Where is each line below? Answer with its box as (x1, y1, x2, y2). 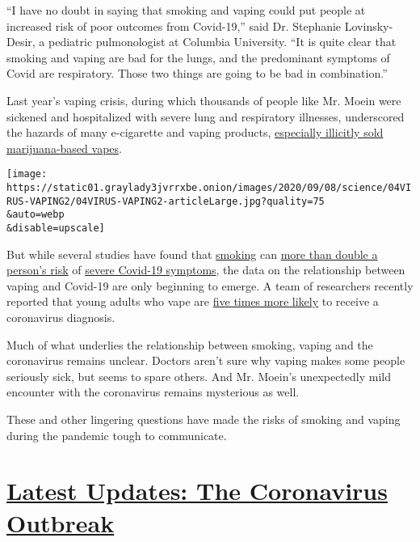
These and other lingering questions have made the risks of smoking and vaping (6, 410, 401, 427)
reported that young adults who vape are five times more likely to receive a (6, 293, 379, 310)
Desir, (6, 33, 36, 50)
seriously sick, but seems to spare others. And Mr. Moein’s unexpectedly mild (6, 367, 391, 384)
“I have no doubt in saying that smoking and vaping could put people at (6, 2, 366, 18)
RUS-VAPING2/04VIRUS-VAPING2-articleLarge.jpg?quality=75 (6, 195, 325, 207)
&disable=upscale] (6, 222, 105, 234)
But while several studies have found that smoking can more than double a (6, 245, 378, 262)
